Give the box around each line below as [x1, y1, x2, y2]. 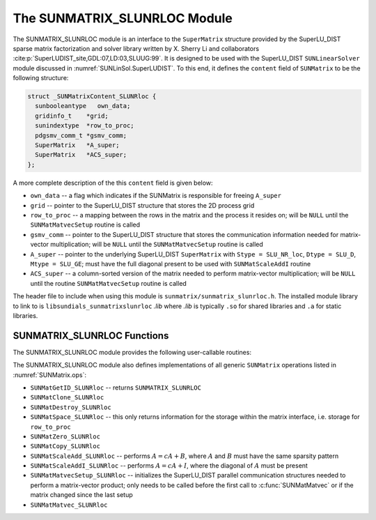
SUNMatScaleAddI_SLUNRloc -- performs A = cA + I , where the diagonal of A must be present [30, 461, 308, 470]
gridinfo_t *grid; [35, 112, 109, 120]
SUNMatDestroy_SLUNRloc [30, 403, 111, 411]
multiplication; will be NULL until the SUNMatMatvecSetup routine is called [49, 240, 264, 249]
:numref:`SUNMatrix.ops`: [13, 370, 87, 379]
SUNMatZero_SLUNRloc [30, 432, 101, 441]
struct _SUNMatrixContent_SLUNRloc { [27, 93, 157, 100]
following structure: [13, 74, 69, 82]
